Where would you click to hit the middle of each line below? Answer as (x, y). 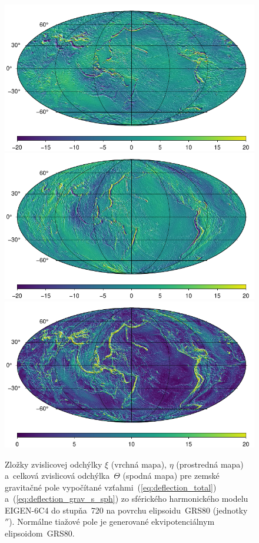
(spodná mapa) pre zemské (171, 476)
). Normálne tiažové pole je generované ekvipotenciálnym (112, 522)
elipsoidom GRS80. (40, 533)
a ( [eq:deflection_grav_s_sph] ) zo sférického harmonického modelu (127, 499)
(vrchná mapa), (139, 464)
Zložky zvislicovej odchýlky (54, 464)
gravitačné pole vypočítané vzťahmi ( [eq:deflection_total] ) (111, 487)
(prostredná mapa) (210, 464)
